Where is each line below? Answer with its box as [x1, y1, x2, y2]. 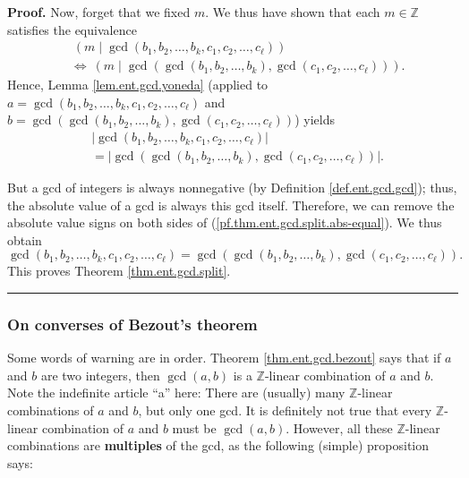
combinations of [7, 401, 94, 420]
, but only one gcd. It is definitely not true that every [138, 401, 432, 420]
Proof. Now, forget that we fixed [7, 3, 191, 21]
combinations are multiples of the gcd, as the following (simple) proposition [7, 436, 430, 455]
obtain [7, 230, 42, 249]
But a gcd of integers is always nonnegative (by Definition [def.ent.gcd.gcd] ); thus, [7, 178, 457, 197]
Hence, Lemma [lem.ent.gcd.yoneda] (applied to [7, 75, 269, 94]
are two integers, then [40, 365, 160, 384]
